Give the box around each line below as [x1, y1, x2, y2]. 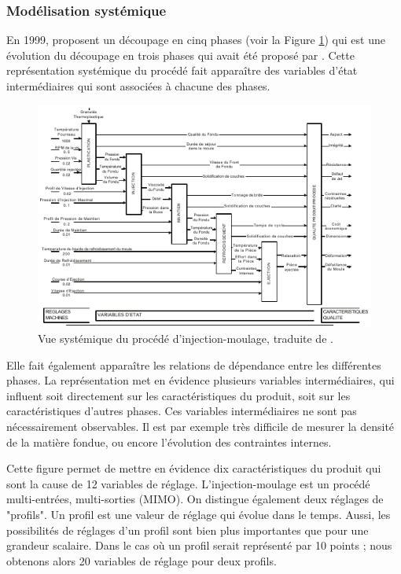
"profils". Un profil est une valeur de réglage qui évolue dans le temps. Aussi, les [6, 506, 391, 523]
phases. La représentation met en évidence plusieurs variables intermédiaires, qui [6, 372, 395, 388]
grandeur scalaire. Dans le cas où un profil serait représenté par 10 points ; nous [6, 537, 392, 554]
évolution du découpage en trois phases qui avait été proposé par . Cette [6, 46, 355, 63]
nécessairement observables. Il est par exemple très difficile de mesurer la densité [6, 418, 395, 435]
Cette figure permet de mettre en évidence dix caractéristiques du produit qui [6, 460, 381, 476]
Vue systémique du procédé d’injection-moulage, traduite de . [38, 330, 333, 347]
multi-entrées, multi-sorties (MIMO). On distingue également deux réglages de [6, 491, 384, 507]
